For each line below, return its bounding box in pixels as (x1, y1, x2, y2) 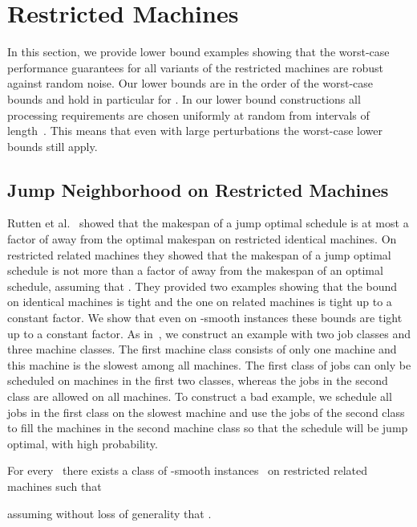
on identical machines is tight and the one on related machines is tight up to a (7, 293, 392, 310)
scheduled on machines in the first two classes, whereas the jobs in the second (7, 372, 388, 389)
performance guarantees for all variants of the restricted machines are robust (7, 59, 383, 76)
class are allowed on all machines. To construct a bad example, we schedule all (7, 388, 392, 405)
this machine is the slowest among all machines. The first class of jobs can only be (7, 356, 411, 373)
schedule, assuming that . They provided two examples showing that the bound (7, 277, 398, 294)
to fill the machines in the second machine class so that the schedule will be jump (7, 419, 408, 436)
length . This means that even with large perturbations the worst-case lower (7, 122, 383, 139)
